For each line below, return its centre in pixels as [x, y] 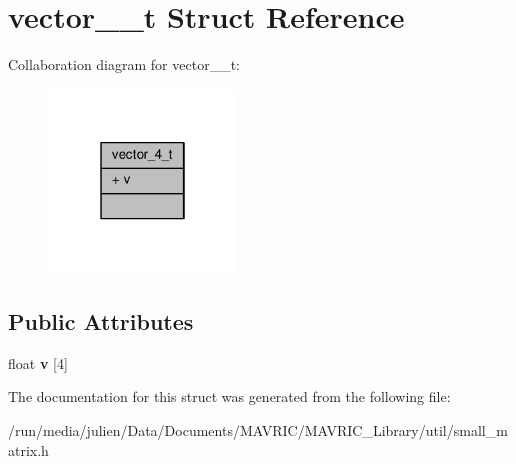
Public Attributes [101, 320]
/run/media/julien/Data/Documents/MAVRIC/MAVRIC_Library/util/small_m [258, 429]
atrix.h [28, 449]
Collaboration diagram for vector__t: [124, 64]
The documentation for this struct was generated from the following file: [229, 396]
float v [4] [38, 362]
